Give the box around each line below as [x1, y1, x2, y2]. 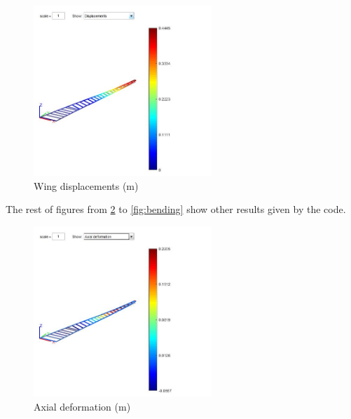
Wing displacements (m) [34, 178, 139, 193]
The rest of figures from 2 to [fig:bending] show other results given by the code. [6, 202, 346, 217]
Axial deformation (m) [34, 399, 131, 413]
